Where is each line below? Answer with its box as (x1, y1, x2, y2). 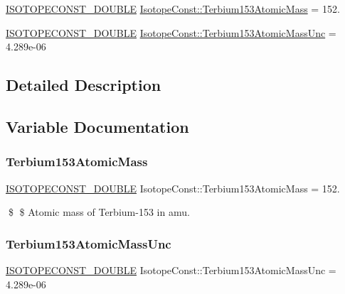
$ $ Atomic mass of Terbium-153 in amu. (8, 205, 190, 219)
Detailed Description (6, 74, 161, 96)
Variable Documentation (6, 115, 189, 137)
